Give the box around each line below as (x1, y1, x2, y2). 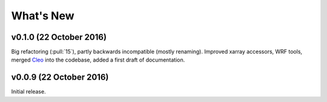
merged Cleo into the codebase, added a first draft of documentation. (11, 56, 185, 63)
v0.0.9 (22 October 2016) (11, 72, 109, 83)
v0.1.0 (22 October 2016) (11, 32, 107, 42)
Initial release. (11, 88, 46, 95)
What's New (11, 9, 75, 22)
